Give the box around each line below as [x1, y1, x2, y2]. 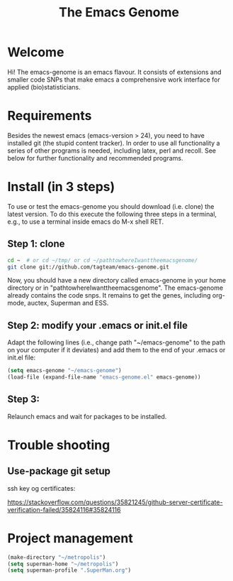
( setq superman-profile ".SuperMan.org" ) [7, 567, 132, 574]
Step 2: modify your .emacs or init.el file [7, 319, 188, 331]
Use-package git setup [7, 465, 111, 477]
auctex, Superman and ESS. [27, 299, 109, 308]
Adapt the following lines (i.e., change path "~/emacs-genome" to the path [7, 338, 225, 347]
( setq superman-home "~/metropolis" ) [7, 560, 119, 568]
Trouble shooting [7, 437, 110, 453]
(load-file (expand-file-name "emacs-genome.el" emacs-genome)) [7, 374, 201, 381]
